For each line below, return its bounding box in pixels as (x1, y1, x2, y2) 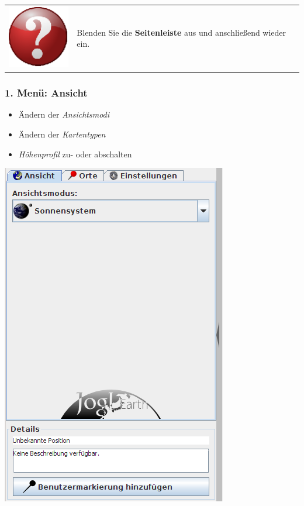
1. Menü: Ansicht (5, 85, 88, 100)
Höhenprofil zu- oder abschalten (18, 147, 132, 160)
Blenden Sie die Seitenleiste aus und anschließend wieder (77, 26, 286, 38)
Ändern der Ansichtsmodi (18, 108, 110, 121)
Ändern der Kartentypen (18, 128, 106, 140)
